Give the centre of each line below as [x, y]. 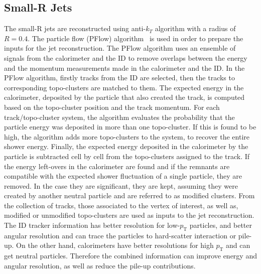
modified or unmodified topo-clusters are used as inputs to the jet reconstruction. [129, 215]
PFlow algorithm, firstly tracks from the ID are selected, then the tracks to [119, 78]
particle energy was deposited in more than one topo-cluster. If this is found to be [130, 127]
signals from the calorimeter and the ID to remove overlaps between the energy [126, 57]
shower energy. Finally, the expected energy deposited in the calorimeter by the [126, 146]
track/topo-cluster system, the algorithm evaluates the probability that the [119, 117]
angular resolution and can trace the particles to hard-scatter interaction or [120, 235]
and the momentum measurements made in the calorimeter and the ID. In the [124, 67]
